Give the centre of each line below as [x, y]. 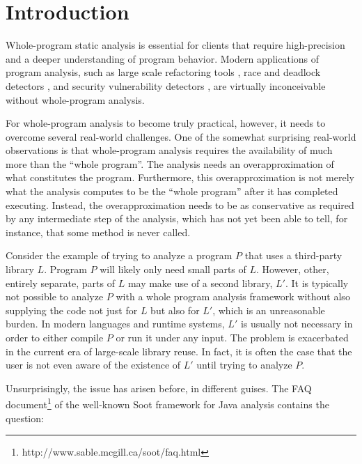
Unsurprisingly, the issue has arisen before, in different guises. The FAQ [159, 388]
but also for [175, 310]
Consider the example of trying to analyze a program [119, 255]
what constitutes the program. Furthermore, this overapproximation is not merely [180, 177]
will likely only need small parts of [173, 269]
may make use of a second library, [200, 283]
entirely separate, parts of [60, 283]
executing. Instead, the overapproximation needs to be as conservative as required [180, 204]
